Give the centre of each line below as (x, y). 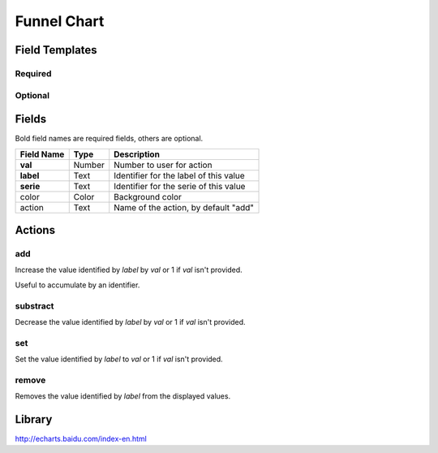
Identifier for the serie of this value (180, 186)
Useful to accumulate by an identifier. (77, 285)
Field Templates (56, 50)
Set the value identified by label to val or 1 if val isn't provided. (119, 359)
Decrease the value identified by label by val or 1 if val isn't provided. (131, 321)
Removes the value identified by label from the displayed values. (123, 396)
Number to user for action (163, 165)
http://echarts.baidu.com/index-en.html (81, 439)
